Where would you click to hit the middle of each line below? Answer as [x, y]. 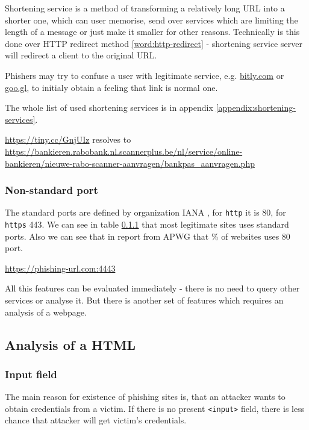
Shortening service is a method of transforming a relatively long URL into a [145, 8]
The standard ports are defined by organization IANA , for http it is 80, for [145, 212]
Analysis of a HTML [70, 344]
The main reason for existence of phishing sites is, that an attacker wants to [145, 397]
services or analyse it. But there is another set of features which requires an [144, 300]
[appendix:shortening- [256, 107]
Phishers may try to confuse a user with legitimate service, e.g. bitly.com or [145, 75]
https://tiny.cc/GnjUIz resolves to [68, 139]
